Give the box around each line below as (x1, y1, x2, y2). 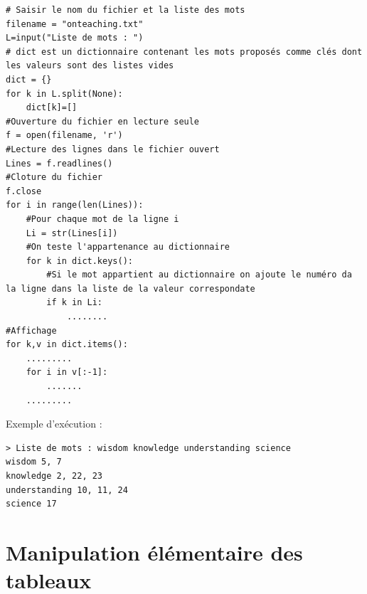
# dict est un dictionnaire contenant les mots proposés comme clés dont (6, 46, 363, 57)
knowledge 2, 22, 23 (6, 471, 103, 481)
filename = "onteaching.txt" (6, 18, 144, 29)
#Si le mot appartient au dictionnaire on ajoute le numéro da (46, 270, 352, 280)
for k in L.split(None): (6, 88, 123, 99)
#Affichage (6, 325, 57, 336)
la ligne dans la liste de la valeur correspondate (6, 283, 255, 294)
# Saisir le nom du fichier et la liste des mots (6, 5, 245, 15)
